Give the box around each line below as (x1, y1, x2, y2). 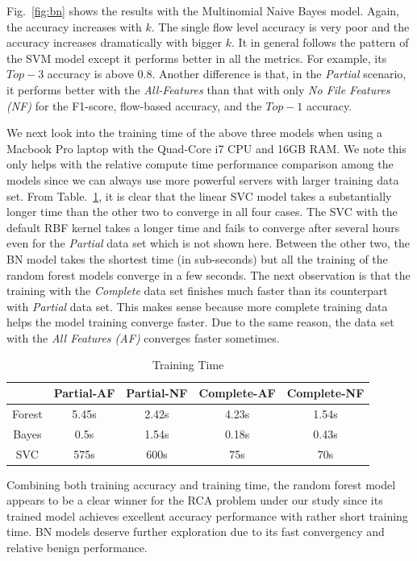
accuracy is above (47, 65, 134, 82)
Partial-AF (53, 384, 115, 401)
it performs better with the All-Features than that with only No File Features (6, 81, 390, 98)
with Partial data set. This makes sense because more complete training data (6, 297, 388, 314)
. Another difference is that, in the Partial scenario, (152, 65, 407, 82)
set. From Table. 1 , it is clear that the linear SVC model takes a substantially (6, 187, 392, 204)
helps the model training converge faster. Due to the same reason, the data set (6, 314, 394, 330)
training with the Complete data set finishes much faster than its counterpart (6, 282, 388, 299)
